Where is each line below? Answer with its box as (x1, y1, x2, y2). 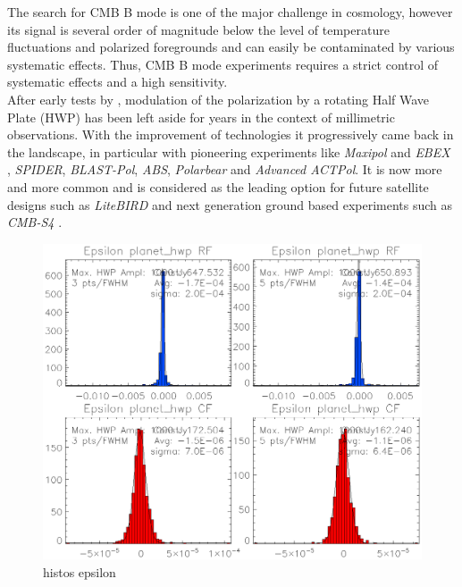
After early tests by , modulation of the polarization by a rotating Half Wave (7, 89, 430, 108)
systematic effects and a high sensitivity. (7, 72, 228, 91)
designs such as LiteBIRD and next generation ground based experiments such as (7, 195, 453, 214)
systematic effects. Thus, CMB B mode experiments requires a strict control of (7, 55, 439, 73)
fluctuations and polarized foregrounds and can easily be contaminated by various (7, 38, 455, 56)
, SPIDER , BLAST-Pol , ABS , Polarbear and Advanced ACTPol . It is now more (7, 160, 442, 179)
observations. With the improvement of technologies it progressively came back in (7, 125, 454, 144)
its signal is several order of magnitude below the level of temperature (7, 20, 390, 38)
